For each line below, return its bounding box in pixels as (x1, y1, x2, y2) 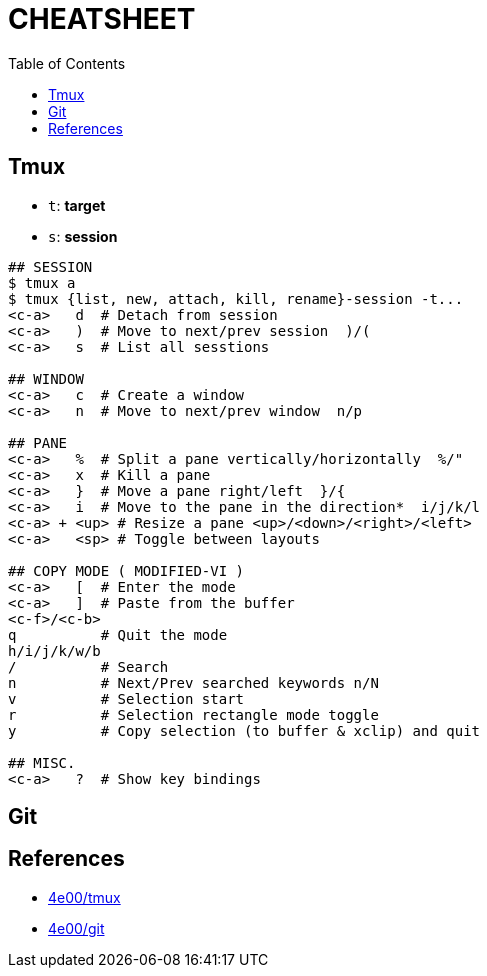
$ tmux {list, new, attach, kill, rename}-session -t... (8, 290, 464, 307)
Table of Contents (8, 54, 126, 72)
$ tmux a (8, 274, 76, 291)
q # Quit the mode (8, 626, 228, 643)
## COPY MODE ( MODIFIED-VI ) (8, 562, 245, 579)
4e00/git (48, 919, 105, 937)
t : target (48, 196, 106, 214)
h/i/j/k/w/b (8, 642, 101, 659)
